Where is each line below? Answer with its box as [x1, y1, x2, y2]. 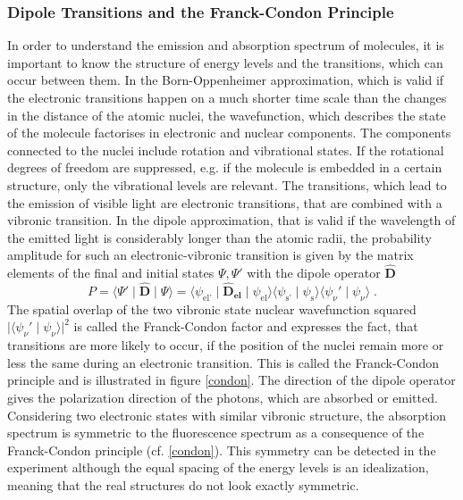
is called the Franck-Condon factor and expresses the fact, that [73, 317, 418, 336]
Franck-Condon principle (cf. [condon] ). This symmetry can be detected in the [7, 440, 436, 459]
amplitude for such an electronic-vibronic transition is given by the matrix [7, 246, 414, 264]
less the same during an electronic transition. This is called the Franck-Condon [7, 353, 440, 371]
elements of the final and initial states [7, 263, 215, 282]
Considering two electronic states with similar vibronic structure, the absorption [7, 405, 447, 424]
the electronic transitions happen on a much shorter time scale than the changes [7, 88, 447, 106]
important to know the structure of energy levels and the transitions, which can [7, 53, 443, 71]
